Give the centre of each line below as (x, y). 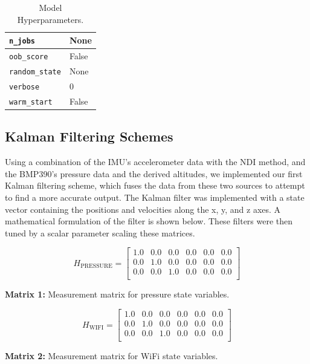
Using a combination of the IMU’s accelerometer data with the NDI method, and (155, 162)
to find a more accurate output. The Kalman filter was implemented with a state (155, 197)
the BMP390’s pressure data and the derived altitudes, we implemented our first (154, 173)
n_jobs (22, 41)
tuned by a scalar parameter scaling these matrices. (100, 232)
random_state (35, 72)
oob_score (29, 57)
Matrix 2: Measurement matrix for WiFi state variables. (111, 356)
